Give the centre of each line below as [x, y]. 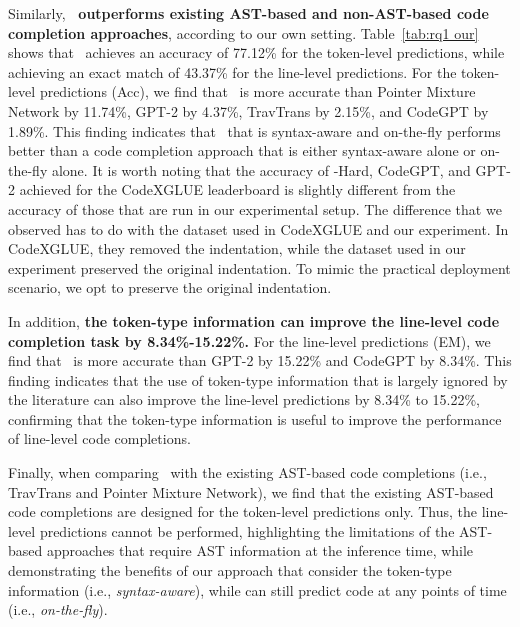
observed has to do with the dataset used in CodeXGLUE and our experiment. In [258, 228]
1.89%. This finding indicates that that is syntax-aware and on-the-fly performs [254, 130]
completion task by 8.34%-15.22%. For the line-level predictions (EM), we [249, 340]
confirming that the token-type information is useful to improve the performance [255, 418]
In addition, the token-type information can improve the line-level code [254, 320]
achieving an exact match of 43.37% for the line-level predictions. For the [232, 71]
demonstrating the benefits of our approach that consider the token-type [230, 570]
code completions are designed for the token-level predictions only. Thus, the [243, 511]
